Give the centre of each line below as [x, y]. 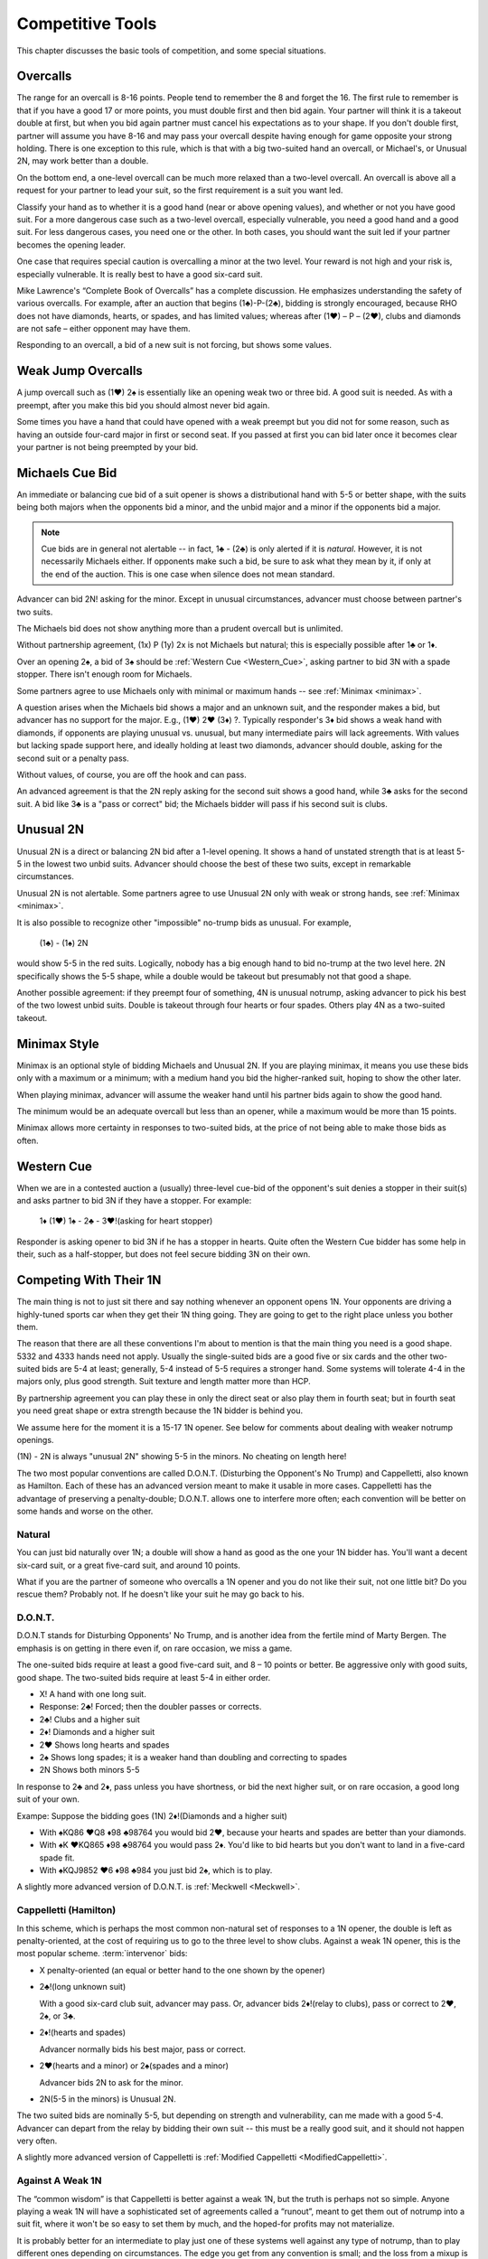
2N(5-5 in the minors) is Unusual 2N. [108, 2099]
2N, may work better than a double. [83, 161]
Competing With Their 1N [89, 1280]
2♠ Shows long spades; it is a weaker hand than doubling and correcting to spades [193, 1757]
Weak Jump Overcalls [80, 371]
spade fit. [57, 1858]
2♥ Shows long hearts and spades [104, 1745]
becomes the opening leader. [71, 245]
